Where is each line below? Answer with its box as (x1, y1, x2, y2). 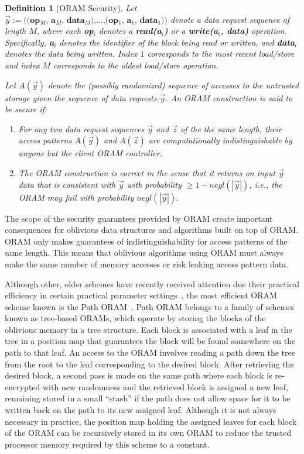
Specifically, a (5, 36, 54, 48)
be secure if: (5, 103, 47, 115)
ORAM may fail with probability (18, 191, 134, 203)
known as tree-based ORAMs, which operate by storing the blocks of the (5, 312, 266, 324)
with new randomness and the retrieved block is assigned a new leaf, (42, 380, 288, 393)
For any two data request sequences (18, 122, 145, 135)
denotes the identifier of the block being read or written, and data (59, 36, 295, 48)
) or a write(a (163, 25, 218, 37)
